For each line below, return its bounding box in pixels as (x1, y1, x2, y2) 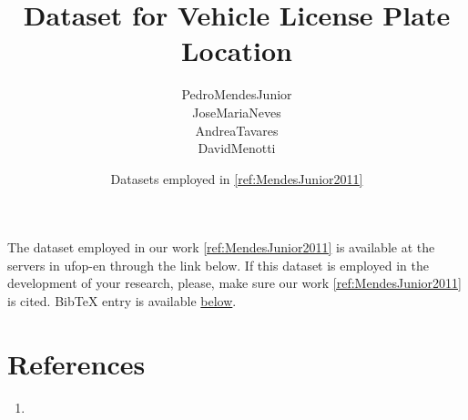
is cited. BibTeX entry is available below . (7, 292, 237, 311)
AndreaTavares (195, 120, 279, 139)
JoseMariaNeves (192, 102, 281, 121)
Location (181, 32, 292, 69)
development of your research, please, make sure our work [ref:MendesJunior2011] (7, 273, 462, 292)
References (7, 344, 146, 382)
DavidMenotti (198, 138, 276, 158)
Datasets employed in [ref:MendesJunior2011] (110, 169, 363, 188)
